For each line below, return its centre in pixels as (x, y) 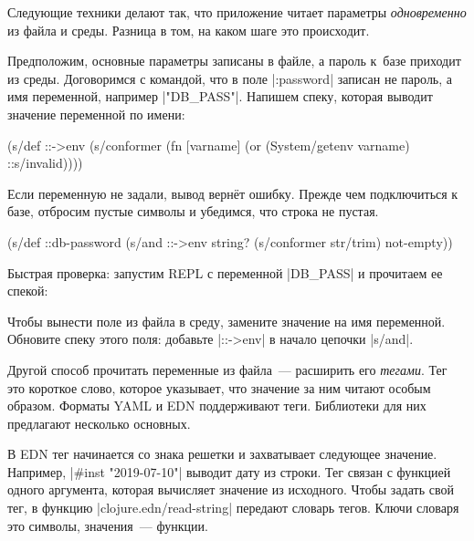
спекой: (28, 291)
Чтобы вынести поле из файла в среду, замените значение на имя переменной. (226, 321)
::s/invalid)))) (45, 163)
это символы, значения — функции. (108, 525)
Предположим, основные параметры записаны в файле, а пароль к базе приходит (234, 61)
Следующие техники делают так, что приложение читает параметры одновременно (237, 12)
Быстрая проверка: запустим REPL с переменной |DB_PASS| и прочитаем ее (225, 272)
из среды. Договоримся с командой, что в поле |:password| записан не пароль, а (230, 78)
